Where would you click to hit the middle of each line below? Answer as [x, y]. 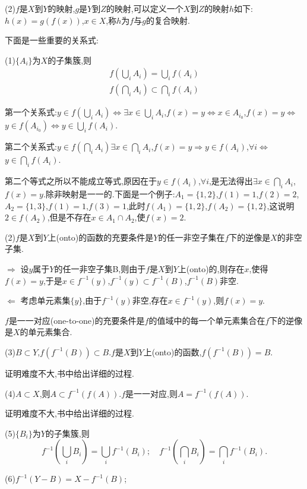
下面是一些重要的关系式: [52, 40]
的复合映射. [168, 20]
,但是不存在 [69, 217]
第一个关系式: [31, 112]
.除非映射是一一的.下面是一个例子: [109, 194]
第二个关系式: [31, 146]
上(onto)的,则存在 [211, 269]
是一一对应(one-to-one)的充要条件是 [77, 320]
